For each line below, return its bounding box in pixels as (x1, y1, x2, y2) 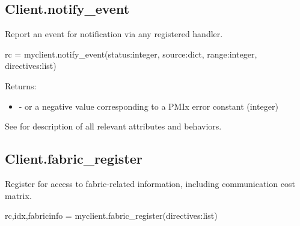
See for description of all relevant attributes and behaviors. (5, 120, 222, 132)
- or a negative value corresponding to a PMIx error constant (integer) (19, 100, 278, 112)
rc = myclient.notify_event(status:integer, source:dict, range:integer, (5, 47, 257, 60)
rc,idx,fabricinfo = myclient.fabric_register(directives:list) (5, 209, 218, 222)
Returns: (5, 79, 37, 92)
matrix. (5, 189, 32, 201)
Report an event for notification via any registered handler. (5, 28, 223, 40)
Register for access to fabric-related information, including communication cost (5, 177, 295, 189)
